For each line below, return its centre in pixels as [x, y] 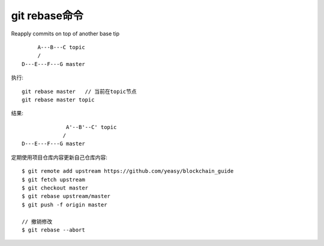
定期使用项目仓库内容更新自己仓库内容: [59, 157]
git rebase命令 [47, 16]
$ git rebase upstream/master [66, 196]
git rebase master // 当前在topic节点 [79, 91]
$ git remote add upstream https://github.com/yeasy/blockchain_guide [128, 171]
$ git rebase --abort [53, 230]
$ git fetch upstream [53, 179]
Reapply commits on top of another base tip [65, 34]
